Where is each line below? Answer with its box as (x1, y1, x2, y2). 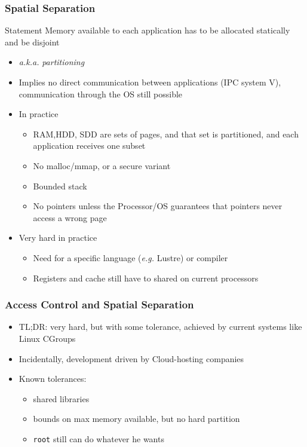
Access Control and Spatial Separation (5, 297, 194, 312)
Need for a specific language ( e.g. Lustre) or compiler (33, 251, 228, 264)
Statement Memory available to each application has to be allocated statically (5, 24, 290, 36)
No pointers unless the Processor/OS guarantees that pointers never (33, 200, 283, 212)
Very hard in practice (19, 231, 97, 244)
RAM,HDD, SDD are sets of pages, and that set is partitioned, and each (33, 127, 299, 140)
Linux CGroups (19, 332, 76, 344)
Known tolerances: (19, 372, 87, 385)
